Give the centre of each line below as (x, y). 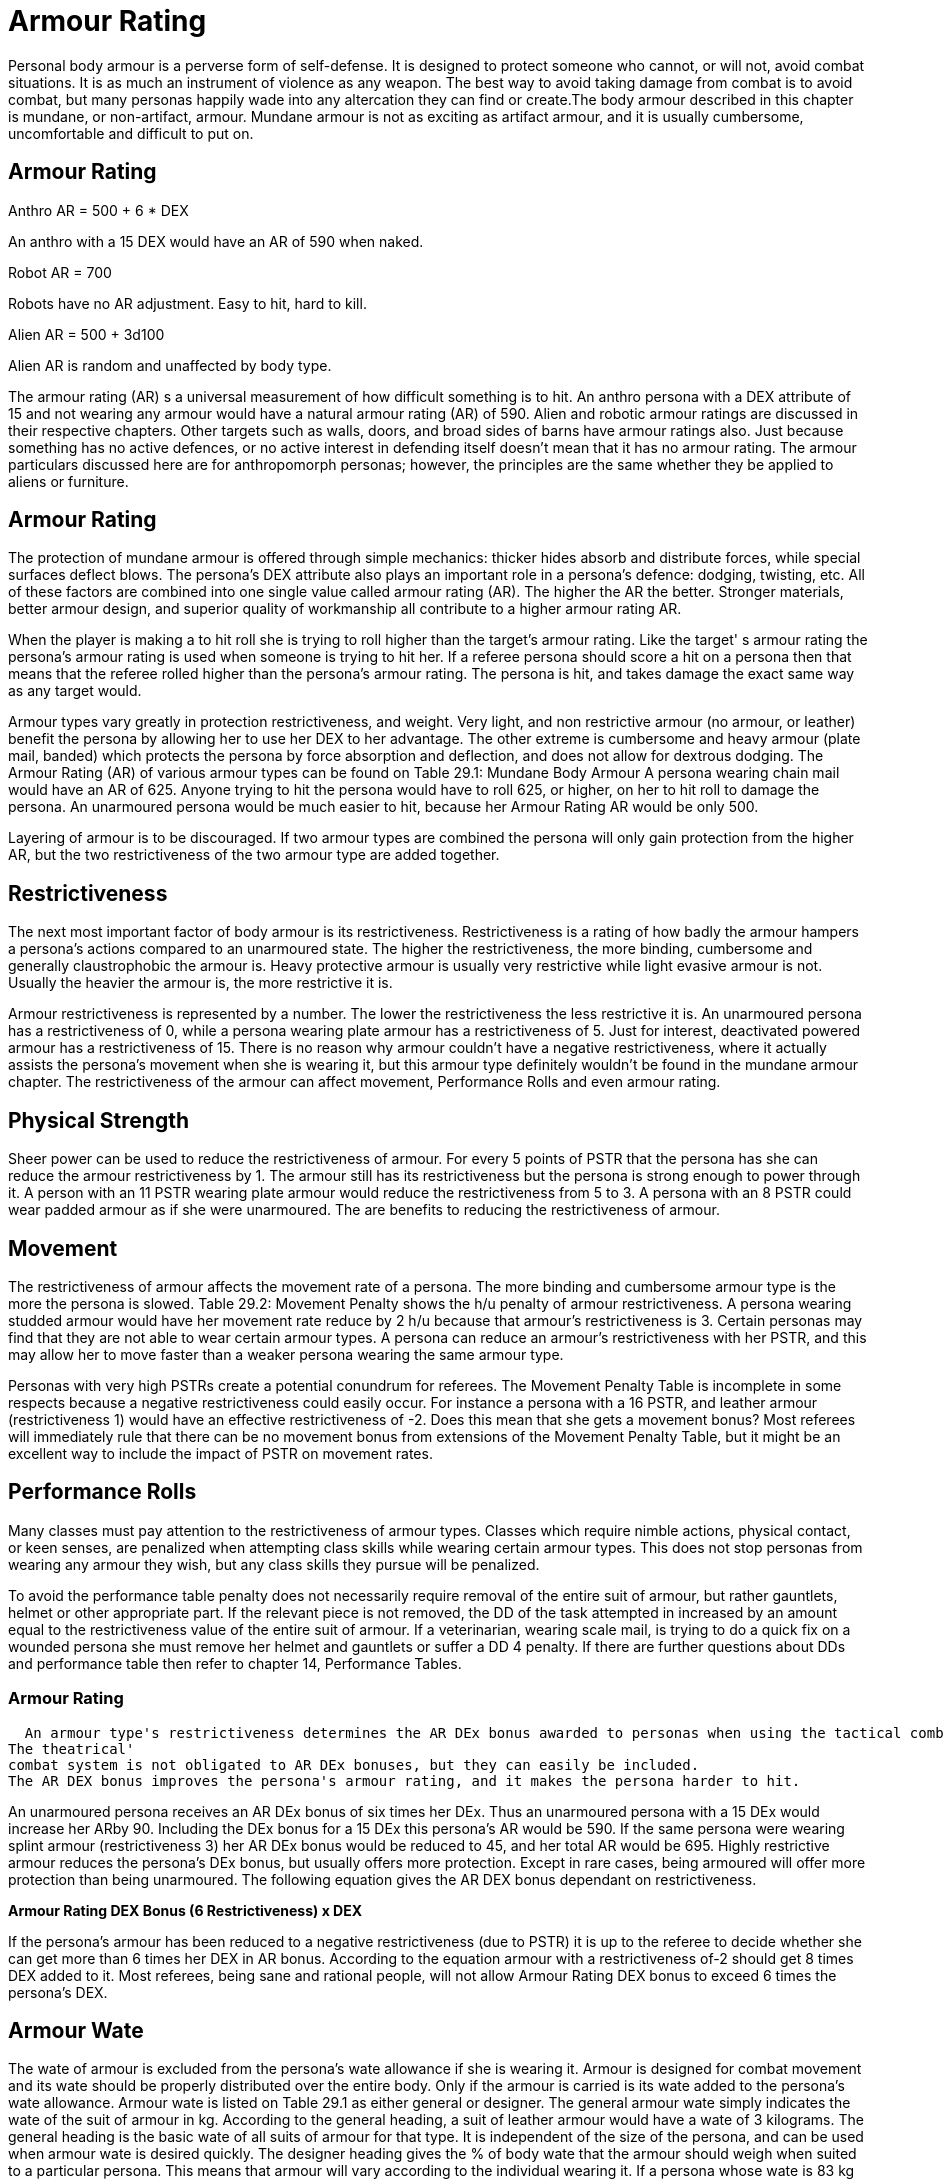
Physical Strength (98, 1120)
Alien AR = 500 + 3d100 (86, 334)
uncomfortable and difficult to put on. (131, 133)
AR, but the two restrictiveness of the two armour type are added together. (254, 855)
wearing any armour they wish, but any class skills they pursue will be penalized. (274, 1564)
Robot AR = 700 (60, 272)
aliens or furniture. (68, 481)
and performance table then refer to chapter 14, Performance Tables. (235, 1663)
